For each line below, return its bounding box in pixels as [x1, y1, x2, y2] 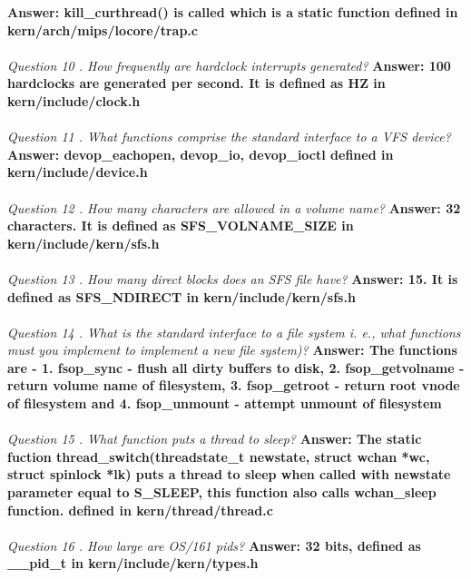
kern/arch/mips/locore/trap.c [7, 20, 198, 39]
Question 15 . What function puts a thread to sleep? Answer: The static [7, 429, 422, 448]
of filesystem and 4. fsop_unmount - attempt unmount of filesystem [7, 394, 442, 413]
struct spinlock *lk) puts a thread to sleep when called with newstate [7, 465, 451, 484]
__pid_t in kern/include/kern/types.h [7, 554, 259, 573]
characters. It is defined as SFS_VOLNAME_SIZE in [7, 216, 354, 235]
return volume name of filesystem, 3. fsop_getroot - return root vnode [7, 376, 460, 395]
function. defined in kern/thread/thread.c [7, 500, 273, 519]
